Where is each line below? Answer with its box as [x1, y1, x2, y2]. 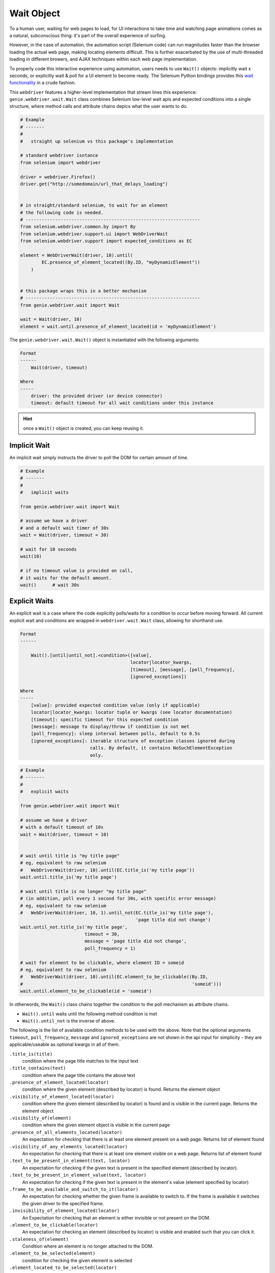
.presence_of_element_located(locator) [9, 1080, 109, 1086]
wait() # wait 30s [20, 582, 80, 588]
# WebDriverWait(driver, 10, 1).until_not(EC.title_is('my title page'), [20, 909, 214, 916]
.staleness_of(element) [9, 1236, 69, 1242]
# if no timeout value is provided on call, [20, 568, 133, 574]
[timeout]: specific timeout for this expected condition [31, 716, 179, 723]
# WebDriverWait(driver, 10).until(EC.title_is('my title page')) [20, 867, 195, 873]
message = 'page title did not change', [84, 938, 187, 944]
